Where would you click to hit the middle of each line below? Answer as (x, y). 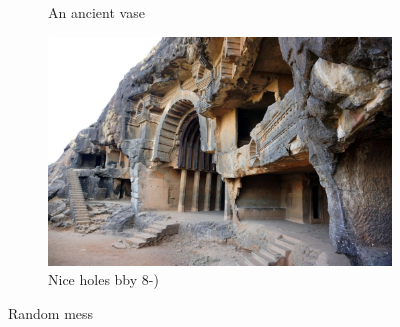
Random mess (51, 312)
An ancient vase (96, 12)
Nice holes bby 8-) (103, 279)
